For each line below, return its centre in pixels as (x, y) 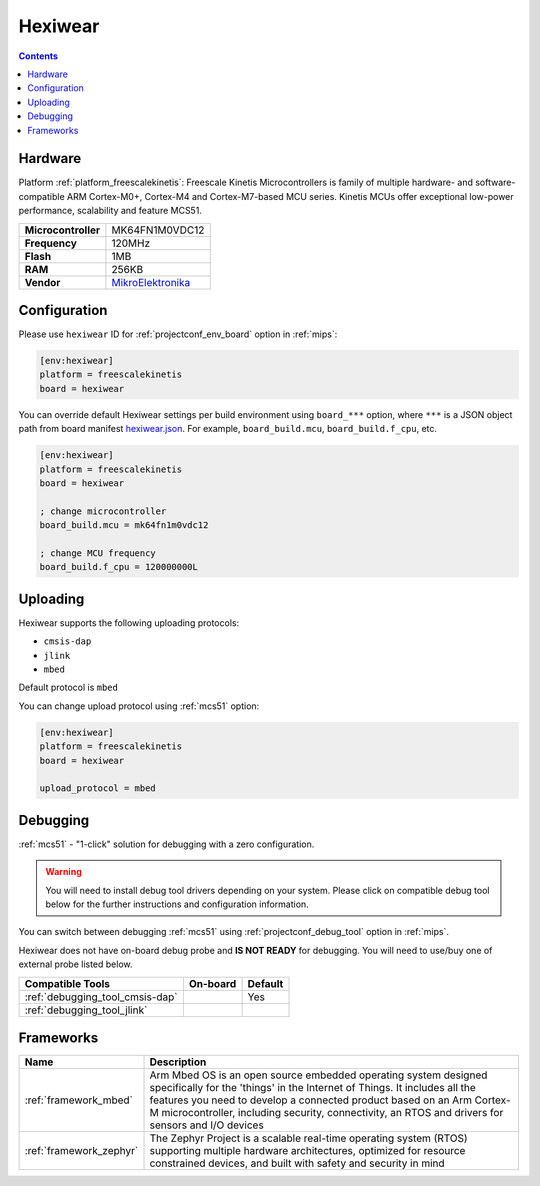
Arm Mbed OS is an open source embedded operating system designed (318, 1075)
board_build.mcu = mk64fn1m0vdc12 (124, 525)
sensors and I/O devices (206, 1125)
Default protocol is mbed (68, 687)
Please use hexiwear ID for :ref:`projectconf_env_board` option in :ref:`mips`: (178, 334)
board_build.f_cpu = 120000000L (119, 567)
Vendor (42, 282)
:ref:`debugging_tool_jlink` (86, 1010)
